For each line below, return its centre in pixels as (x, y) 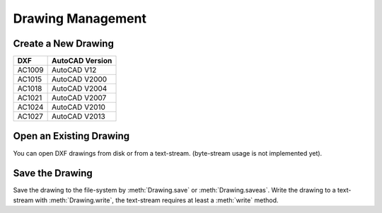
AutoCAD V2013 (79, 117)
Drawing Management (80, 18)
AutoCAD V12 (74, 70)
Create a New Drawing (64, 44)
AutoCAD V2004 (80, 88)
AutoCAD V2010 (79, 108)
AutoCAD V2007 (79, 98)
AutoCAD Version (82, 61)
